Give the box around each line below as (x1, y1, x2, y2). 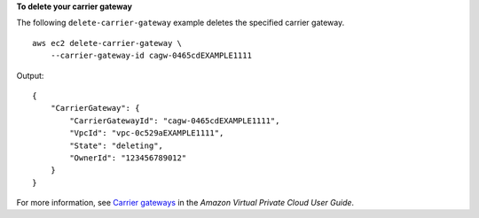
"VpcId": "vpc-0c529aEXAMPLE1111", (69, 128, 224, 138)
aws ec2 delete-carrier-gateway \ (32, 38, 182, 48)
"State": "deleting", (69, 140, 164, 151)
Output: (16, 70, 44, 81)
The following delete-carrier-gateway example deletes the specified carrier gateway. (16, 18, 345, 28)
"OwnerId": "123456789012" (69, 152, 187, 163)
